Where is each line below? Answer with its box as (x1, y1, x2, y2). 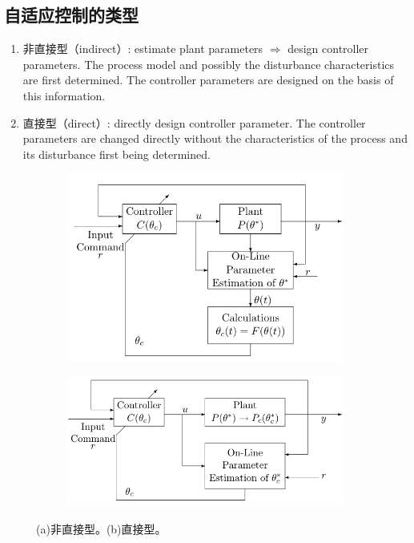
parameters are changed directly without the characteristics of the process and (22, 130, 408, 147)
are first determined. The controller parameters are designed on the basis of (22, 71, 394, 88)
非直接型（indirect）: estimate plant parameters (22, 40, 263, 57)
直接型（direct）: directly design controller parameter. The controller (22, 114, 366, 131)
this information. (22, 87, 106, 103)
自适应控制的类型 (4, 2, 139, 27)
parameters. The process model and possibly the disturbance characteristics (22, 55, 395, 72)
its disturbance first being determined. (22, 145, 211, 162)
